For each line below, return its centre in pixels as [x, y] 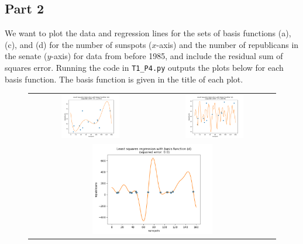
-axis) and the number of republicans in [228, 44]
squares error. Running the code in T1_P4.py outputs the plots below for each [144, 67]
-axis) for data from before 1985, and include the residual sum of [167, 56]
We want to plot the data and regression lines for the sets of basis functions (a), [148, 33]
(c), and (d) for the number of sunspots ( [78, 44]
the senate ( [26, 56]
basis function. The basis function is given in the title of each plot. [124, 79]
